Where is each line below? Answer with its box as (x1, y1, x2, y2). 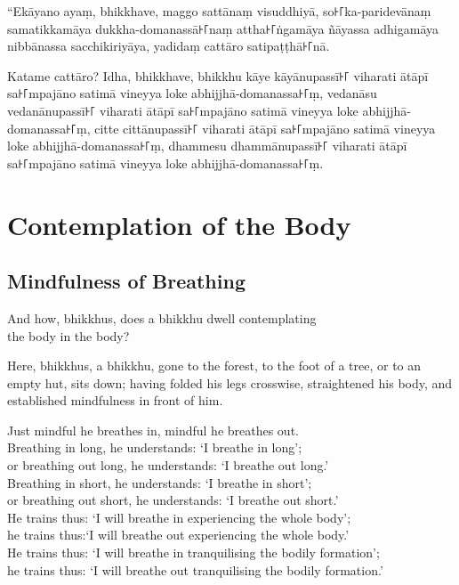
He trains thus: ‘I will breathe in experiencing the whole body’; (7, 508, 351, 526)
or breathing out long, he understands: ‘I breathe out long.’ (7, 456, 329, 475)
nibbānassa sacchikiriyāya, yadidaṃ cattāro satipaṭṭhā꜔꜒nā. (7, 37, 330, 55)
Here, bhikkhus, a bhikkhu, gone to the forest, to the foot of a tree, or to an (7, 356, 422, 375)
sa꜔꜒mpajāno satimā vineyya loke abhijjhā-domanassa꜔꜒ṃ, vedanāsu (7, 84, 377, 102)
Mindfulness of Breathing (7, 267, 246, 295)
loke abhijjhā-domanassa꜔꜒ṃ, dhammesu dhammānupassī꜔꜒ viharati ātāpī (7, 136, 407, 155)
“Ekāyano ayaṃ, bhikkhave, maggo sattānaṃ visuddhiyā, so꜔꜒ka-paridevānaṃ (7, 2, 431, 20)
